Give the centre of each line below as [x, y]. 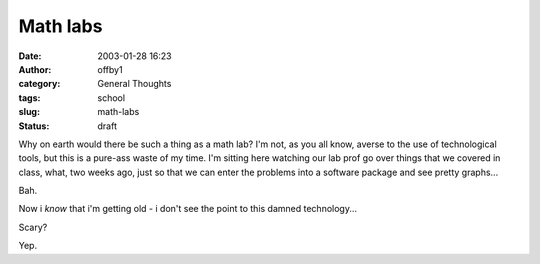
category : [39, 84]
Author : [35, 69]
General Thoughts [134, 84]
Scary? [33, 227]
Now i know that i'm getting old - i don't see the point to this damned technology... [188, 209]
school [111, 97]
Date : [30, 56]
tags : [29, 97]
